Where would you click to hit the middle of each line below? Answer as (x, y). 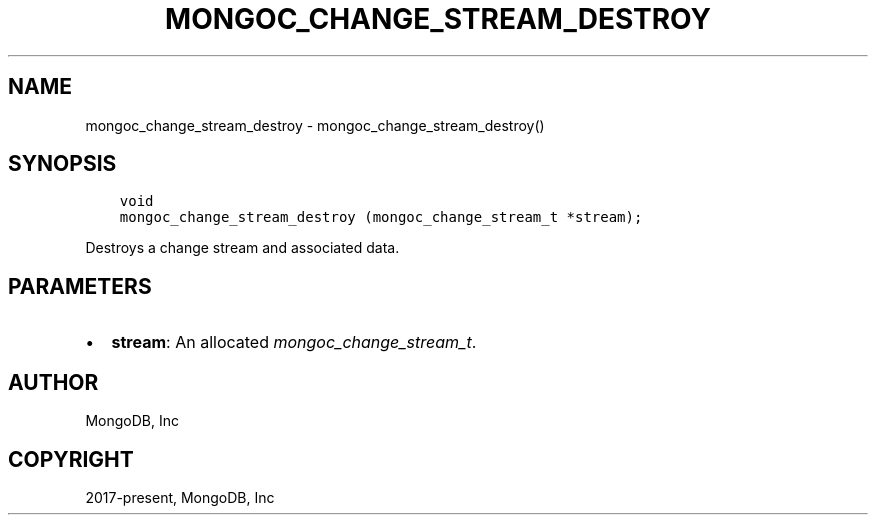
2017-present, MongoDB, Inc (180, 497)
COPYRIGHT (71, 459)
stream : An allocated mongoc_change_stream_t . (294, 342)
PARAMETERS (80, 286)
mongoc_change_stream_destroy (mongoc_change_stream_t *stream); (381, 217)
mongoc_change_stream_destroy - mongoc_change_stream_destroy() (315, 125)
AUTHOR (53, 382)
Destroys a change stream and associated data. (242, 248)
